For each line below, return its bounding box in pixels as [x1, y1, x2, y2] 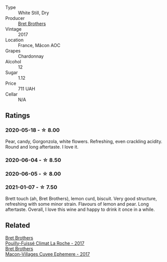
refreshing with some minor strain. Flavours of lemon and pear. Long [5, 201, 149, 207]
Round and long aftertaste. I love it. [5, 144, 79, 150]
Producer [5, 15, 25, 21]
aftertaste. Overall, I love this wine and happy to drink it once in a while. [5, 206, 155, 212]
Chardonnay [18, 53, 44, 59]
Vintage [5, 26, 22, 32]
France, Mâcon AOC [18, 42, 61, 48]
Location [5, 37, 24, 43]
